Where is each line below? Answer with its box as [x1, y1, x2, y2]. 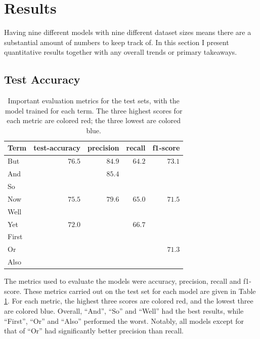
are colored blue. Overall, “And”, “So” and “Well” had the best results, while [4, 305, 244, 316]
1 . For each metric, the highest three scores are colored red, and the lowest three [4, 295, 253, 306]
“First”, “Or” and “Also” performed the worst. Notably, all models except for [4, 315, 244, 326]
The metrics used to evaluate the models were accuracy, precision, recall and [4, 276, 241, 286]
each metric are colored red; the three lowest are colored [7, 115, 181, 126]
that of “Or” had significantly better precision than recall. [4, 325, 184, 336]
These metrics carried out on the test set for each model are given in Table [23, 285, 256, 296]
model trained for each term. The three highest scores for [5, 105, 183, 116]
